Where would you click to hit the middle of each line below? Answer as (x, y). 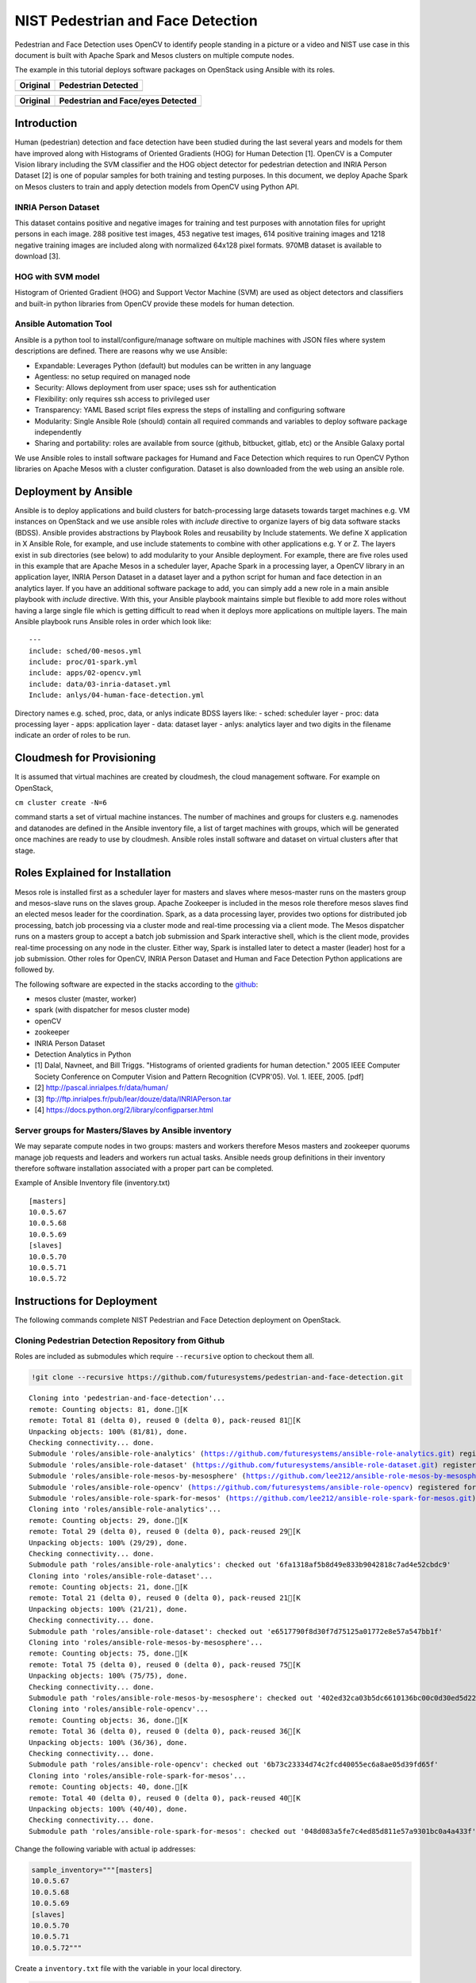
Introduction (46, 123)
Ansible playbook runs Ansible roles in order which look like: (113, 621)
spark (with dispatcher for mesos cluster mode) (112, 1010)
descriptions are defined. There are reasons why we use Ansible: (121, 351)
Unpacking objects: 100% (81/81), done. (108, 1431)
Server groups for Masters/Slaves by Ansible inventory (123, 1130)
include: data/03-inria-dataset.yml (100, 684)
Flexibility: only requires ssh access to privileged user (122, 399)
